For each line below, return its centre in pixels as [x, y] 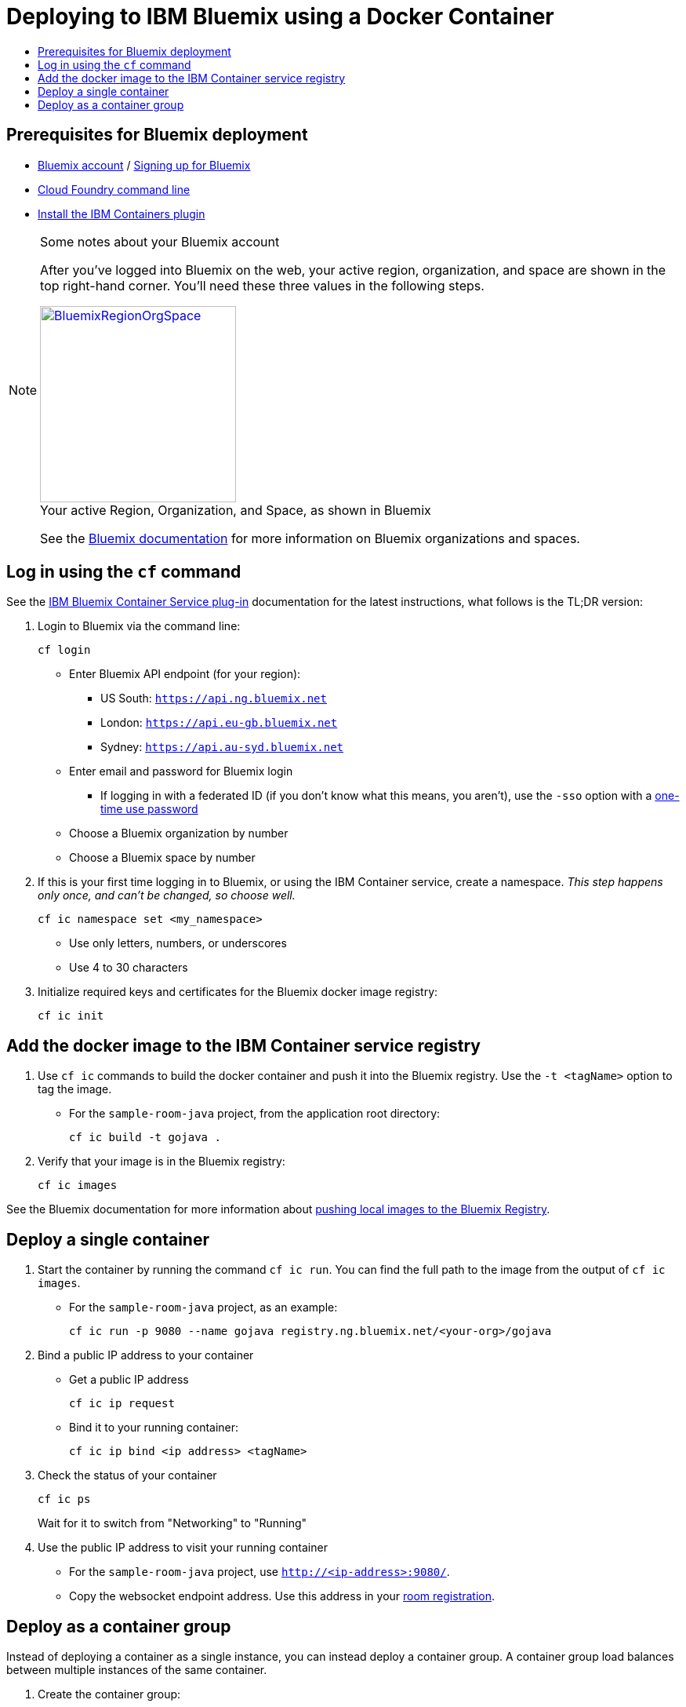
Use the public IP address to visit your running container [183, 1548]
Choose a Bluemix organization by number [179, 833]
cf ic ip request [122, 1404]
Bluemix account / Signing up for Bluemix [144, 165]
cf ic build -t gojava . [145, 1138]
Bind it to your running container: [154, 1428]
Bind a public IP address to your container [146, 1355]
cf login [64, 650]
